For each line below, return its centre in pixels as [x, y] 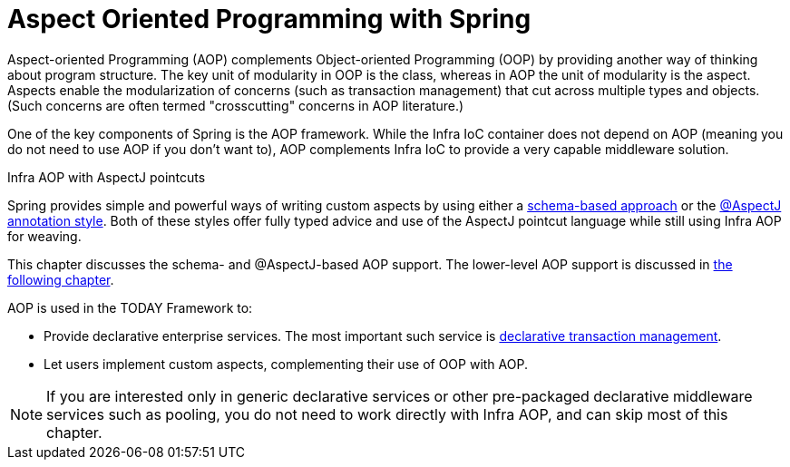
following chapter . [61, 279]
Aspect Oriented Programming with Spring [269, 19]
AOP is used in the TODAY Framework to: [130, 307]
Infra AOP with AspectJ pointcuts [107, 177]
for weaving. [44, 236]
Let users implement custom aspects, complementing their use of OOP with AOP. [286, 364]
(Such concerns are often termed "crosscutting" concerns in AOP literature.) [236, 105]
